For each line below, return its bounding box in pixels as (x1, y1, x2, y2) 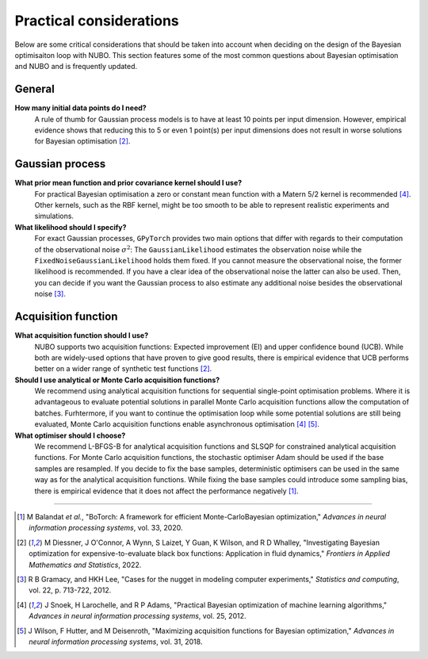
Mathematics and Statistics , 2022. (29, 560, 142, 569)
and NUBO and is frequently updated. (14, 62, 138, 71)
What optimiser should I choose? (14, 431, 126, 440)
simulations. (34, 211, 75, 221)
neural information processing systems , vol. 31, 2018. (29, 637, 203, 646)
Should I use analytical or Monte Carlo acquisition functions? (14, 375, 220, 385)
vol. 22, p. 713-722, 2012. (29, 585, 112, 595)
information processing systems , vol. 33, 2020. (29, 523, 183, 533)
